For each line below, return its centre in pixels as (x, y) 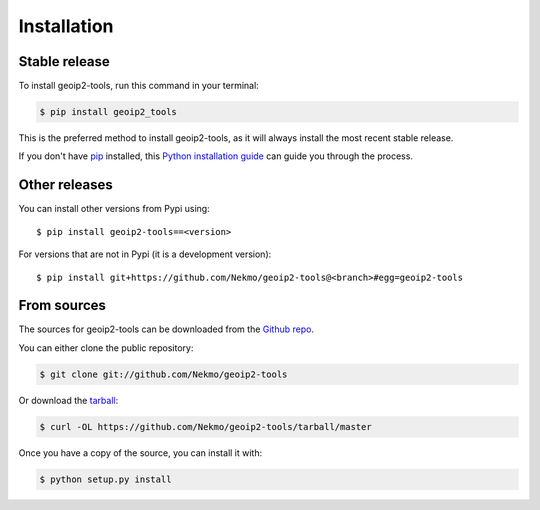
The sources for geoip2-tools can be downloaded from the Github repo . (166, 329)
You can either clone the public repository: (106, 347)
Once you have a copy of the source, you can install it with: (140, 452)
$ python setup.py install (105, 479)
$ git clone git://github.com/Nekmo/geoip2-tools (163, 374)
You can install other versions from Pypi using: (114, 209)
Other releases (66, 185)
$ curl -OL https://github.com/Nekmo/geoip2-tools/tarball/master (205, 426)
